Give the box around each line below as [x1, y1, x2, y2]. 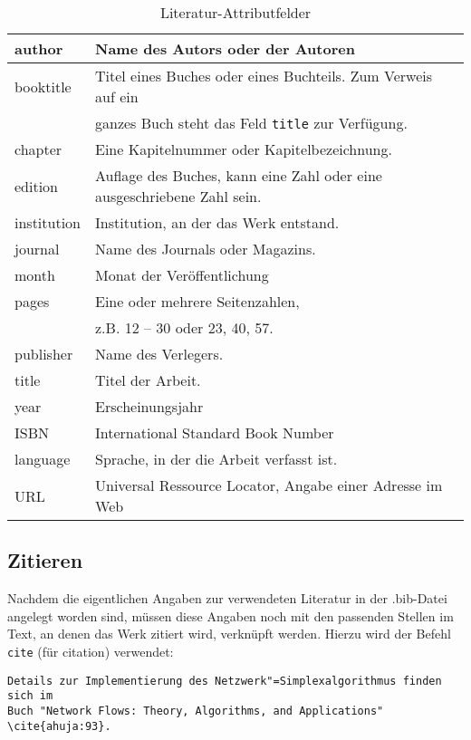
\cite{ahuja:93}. [7, 719, 111, 733]
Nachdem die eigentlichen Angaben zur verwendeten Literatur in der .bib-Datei [7, 589, 447, 608]
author [14, 38, 63, 59]
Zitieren [7, 546, 83, 574]
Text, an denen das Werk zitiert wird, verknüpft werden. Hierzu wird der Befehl [7, 624, 451, 643]
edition [14, 175, 59, 197]
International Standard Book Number [95, 422, 334, 443]
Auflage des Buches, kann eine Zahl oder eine [95, 165, 382, 186]
